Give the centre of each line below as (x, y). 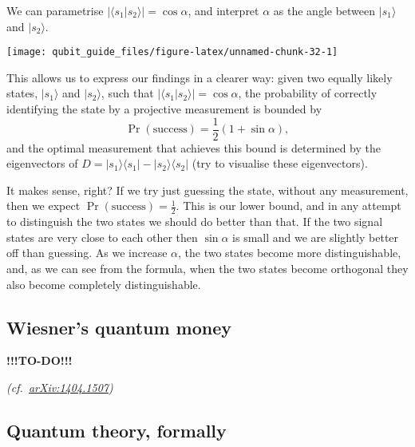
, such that (127, 93)
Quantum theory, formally (117, 431)
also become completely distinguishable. (104, 284)
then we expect (43, 206)
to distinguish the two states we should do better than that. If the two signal (195, 222)
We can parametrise (55, 10)
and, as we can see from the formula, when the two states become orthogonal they (207, 269)
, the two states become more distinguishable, (290, 253)
